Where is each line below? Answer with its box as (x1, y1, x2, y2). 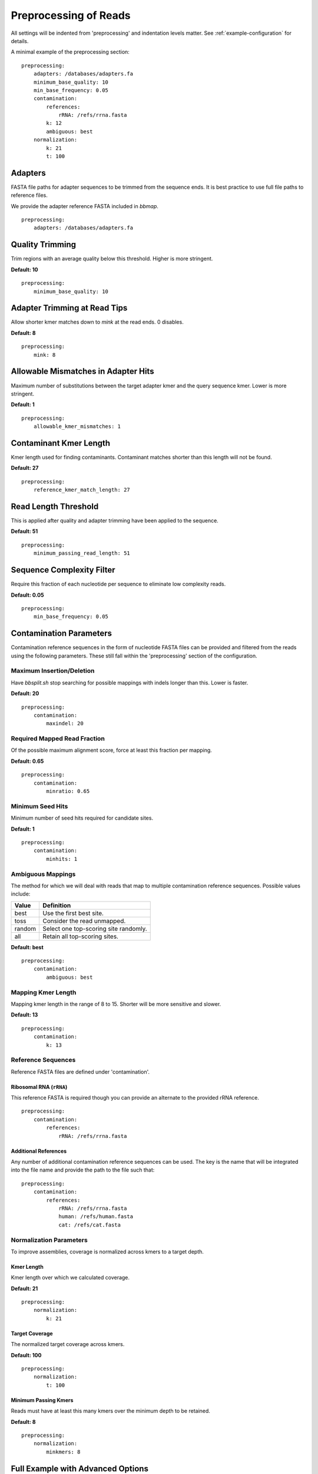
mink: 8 (33, 351, 56, 358)
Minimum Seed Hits (11, 802, 68, 810)
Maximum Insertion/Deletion (11, 667, 95, 675)
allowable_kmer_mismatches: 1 (33, 423, 121, 430)
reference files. (11, 192, 48, 199)
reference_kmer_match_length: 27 (33, 486, 131, 493)
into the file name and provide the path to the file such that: (11, 1166, 155, 1173)
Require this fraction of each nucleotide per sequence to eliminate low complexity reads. (11, 581, 226, 588)
